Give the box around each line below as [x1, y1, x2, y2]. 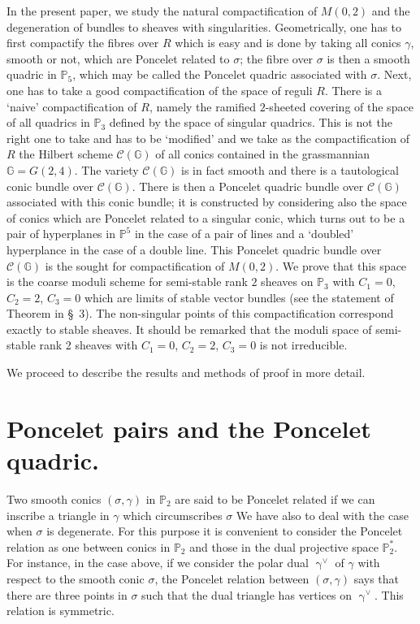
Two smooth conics [6, 490, 102, 507]
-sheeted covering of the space [265, 97, 414, 115]
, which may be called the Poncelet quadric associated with [72, 66, 367, 83]
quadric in [6, 66, 57, 83]
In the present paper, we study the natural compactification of [6, 2, 318, 19]
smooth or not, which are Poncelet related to [6, 50, 230, 67]
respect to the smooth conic [6, 570, 145, 587]
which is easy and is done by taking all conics [175, 34, 401, 51]
